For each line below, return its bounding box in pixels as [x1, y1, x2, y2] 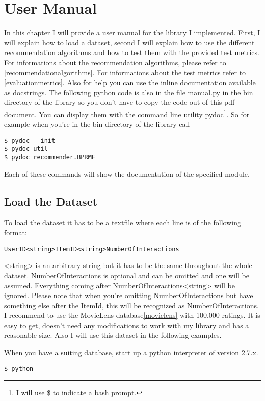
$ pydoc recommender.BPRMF [4, 154, 95, 162]
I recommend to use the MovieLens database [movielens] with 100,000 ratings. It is [4, 310, 260, 320]
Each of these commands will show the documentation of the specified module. [4, 168, 250, 179]
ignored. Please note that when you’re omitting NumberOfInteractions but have [4, 290, 253, 301]
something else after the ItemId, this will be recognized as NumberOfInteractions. [4, 300, 259, 310]
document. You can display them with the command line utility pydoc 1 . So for [4, 107, 250, 119]
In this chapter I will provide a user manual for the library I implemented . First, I [4, 27, 260, 38]
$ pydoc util [4, 145, 48, 153]
